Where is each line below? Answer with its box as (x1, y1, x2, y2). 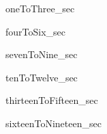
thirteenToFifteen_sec (5, 93, 98, 107)
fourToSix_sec (5, 24, 66, 38)
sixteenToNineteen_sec (5, 116, 102, 130)
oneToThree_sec (5, 1, 75, 15)
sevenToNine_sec (5, 47, 78, 62)
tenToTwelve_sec (5, 70, 78, 84)
